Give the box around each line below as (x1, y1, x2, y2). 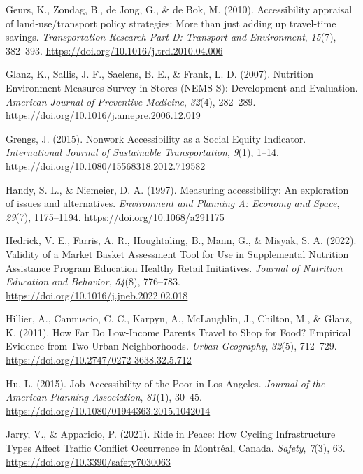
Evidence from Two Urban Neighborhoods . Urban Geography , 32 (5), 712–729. (6, 338, 337, 353)
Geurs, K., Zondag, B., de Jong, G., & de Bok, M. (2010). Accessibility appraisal (6, 2, 353, 16)
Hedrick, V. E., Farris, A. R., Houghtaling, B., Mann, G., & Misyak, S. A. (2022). (6, 233, 357, 247)
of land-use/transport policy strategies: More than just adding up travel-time (6, 15, 336, 30)
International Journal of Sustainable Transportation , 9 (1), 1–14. (6, 145, 279, 159)
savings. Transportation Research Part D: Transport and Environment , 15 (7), (6, 29, 336, 44)
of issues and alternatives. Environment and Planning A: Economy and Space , (6, 196, 340, 210)
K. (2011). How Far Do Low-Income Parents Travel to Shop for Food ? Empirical (6, 324, 351, 339)
